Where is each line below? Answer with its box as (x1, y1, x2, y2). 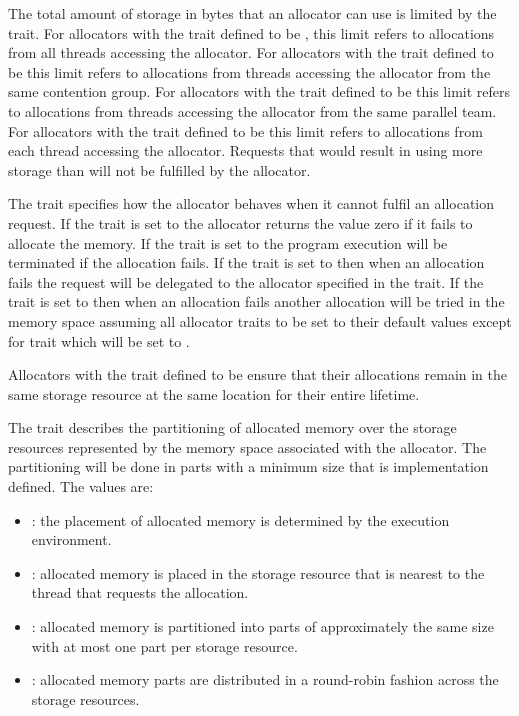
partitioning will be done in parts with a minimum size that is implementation (8, 456, 489, 477)
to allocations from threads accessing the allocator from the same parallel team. (8, 100, 497, 121)
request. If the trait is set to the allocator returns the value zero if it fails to (8, 212, 473, 233)
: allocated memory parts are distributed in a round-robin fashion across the (31, 669, 499, 690)
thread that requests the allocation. (31, 582, 249, 603)
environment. (31, 529, 112, 550)
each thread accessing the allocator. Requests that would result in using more (8, 140, 483, 161)
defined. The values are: (8, 476, 154, 497)
